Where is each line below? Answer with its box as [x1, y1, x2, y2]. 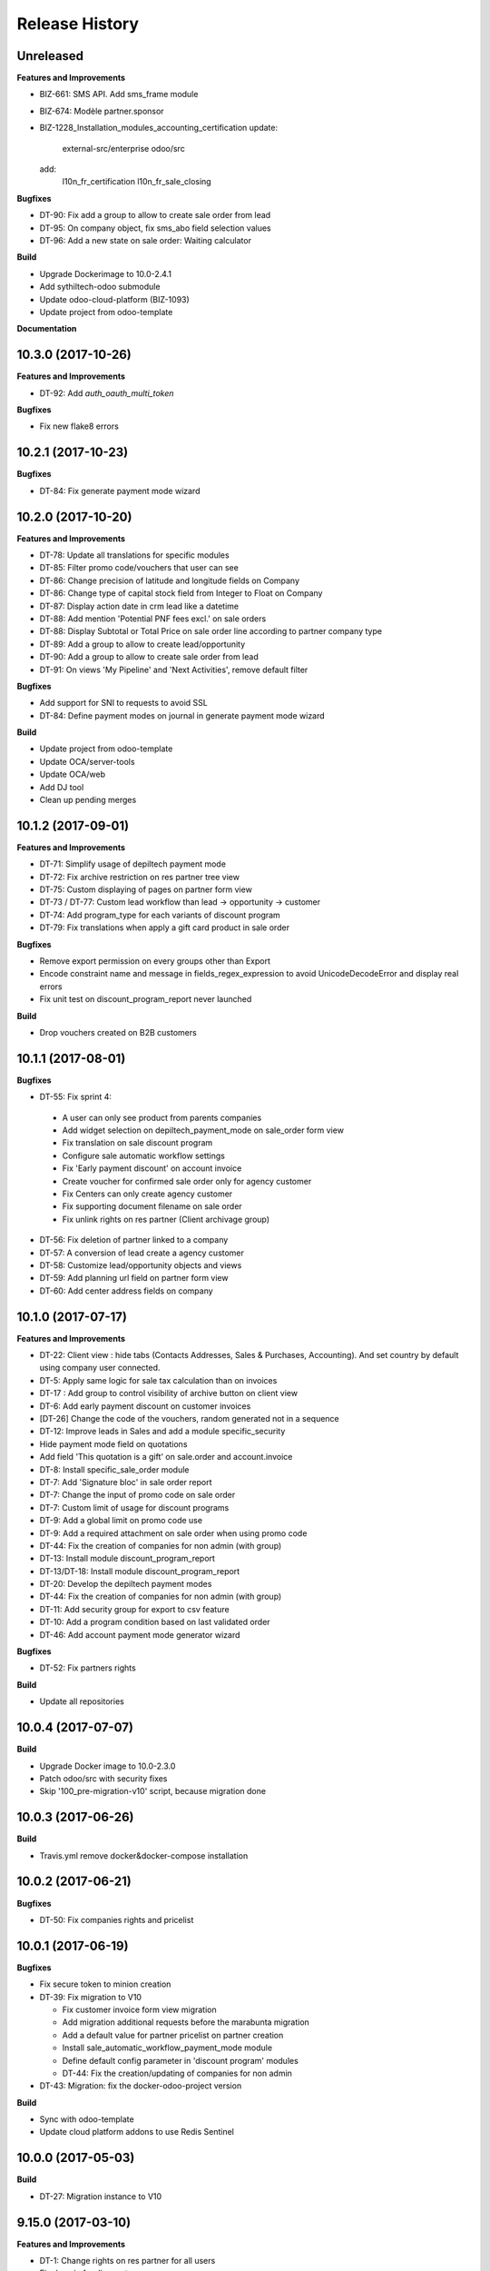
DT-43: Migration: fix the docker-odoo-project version [39, 2080, 242, 2091]
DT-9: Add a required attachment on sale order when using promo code [39, 1527, 308, 1539]
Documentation [16, 323, 77, 334]
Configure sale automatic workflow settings [62, 1150, 226, 1161]
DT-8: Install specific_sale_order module [39, 1463, 190, 1475]
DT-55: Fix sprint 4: [39, 1091, 113, 1103]
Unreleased [16, 48, 84, 64]
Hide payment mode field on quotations [39, 1438, 188, 1449]
